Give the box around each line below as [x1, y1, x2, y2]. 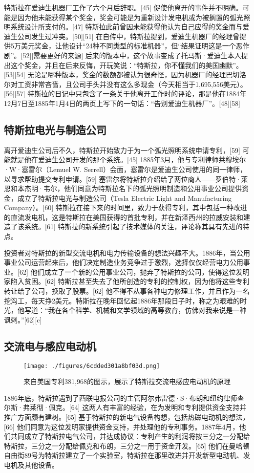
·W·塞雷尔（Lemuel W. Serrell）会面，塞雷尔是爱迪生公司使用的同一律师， [4, 164, 247, 174]
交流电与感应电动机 [4, 338, 96, 353]
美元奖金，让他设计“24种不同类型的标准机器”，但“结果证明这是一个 [21, 41, 236, 51]
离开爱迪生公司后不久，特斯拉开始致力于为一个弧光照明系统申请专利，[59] [4, 145, 240, 155]
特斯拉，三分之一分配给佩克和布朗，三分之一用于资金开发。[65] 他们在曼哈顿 [4, 440, 250, 451]
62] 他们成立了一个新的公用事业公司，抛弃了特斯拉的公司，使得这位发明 [19, 266, 250, 277]
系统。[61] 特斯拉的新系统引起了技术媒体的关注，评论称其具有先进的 [24, 221, 243, 232]
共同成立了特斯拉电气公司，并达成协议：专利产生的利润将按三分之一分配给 [10, 431, 250, 441]
